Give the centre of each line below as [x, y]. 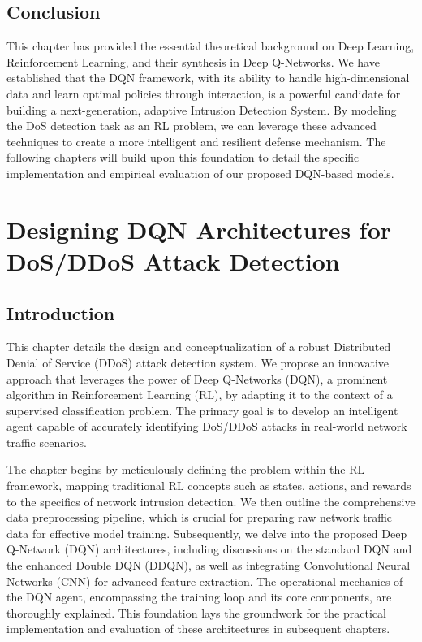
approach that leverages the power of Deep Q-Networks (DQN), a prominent [197, 378]
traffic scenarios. [47, 442]
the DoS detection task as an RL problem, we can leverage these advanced [192, 126]
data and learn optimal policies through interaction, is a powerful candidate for [204, 93]
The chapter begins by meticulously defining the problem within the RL [186, 469]
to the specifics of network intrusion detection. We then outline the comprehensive [211, 501]
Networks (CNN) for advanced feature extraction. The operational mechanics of [205, 581]
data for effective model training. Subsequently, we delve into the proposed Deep [207, 533]
